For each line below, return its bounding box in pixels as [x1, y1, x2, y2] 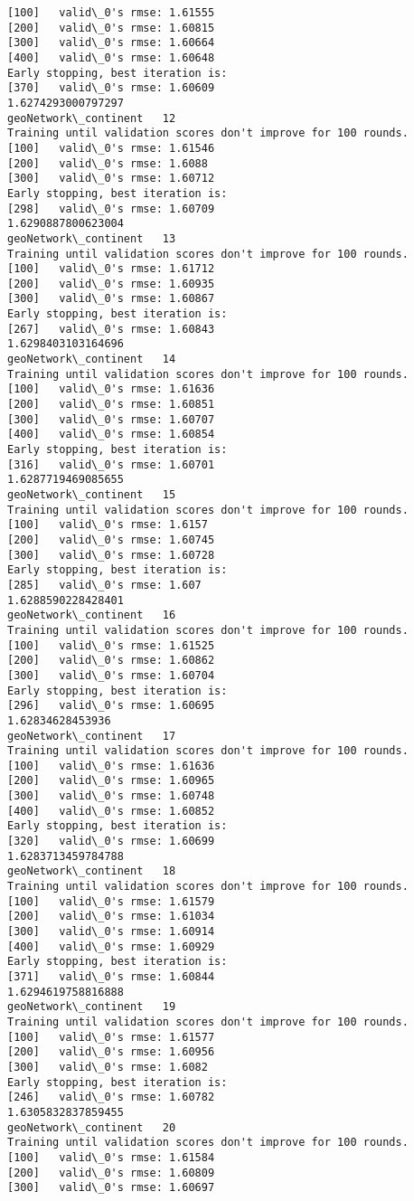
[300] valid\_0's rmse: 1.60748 [7, 790, 215, 803]
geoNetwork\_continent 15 [7, 488, 176, 501]
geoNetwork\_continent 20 [7, 1121, 176, 1134]
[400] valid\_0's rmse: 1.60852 [7, 804, 215, 818]
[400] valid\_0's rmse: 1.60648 [7, 51, 215, 64]
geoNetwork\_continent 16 [7, 609, 176, 622]
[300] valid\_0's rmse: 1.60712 [7, 172, 215, 185]
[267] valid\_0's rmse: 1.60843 [7, 322, 215, 336]
